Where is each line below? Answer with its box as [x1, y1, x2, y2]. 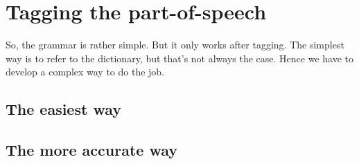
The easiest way [6, 98, 121, 120]
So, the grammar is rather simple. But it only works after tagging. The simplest [6, 37, 344, 52]
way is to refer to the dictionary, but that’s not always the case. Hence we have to [6, 51, 354, 65]
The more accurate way [6, 139, 177, 161]
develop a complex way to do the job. [6, 64, 165, 79]
